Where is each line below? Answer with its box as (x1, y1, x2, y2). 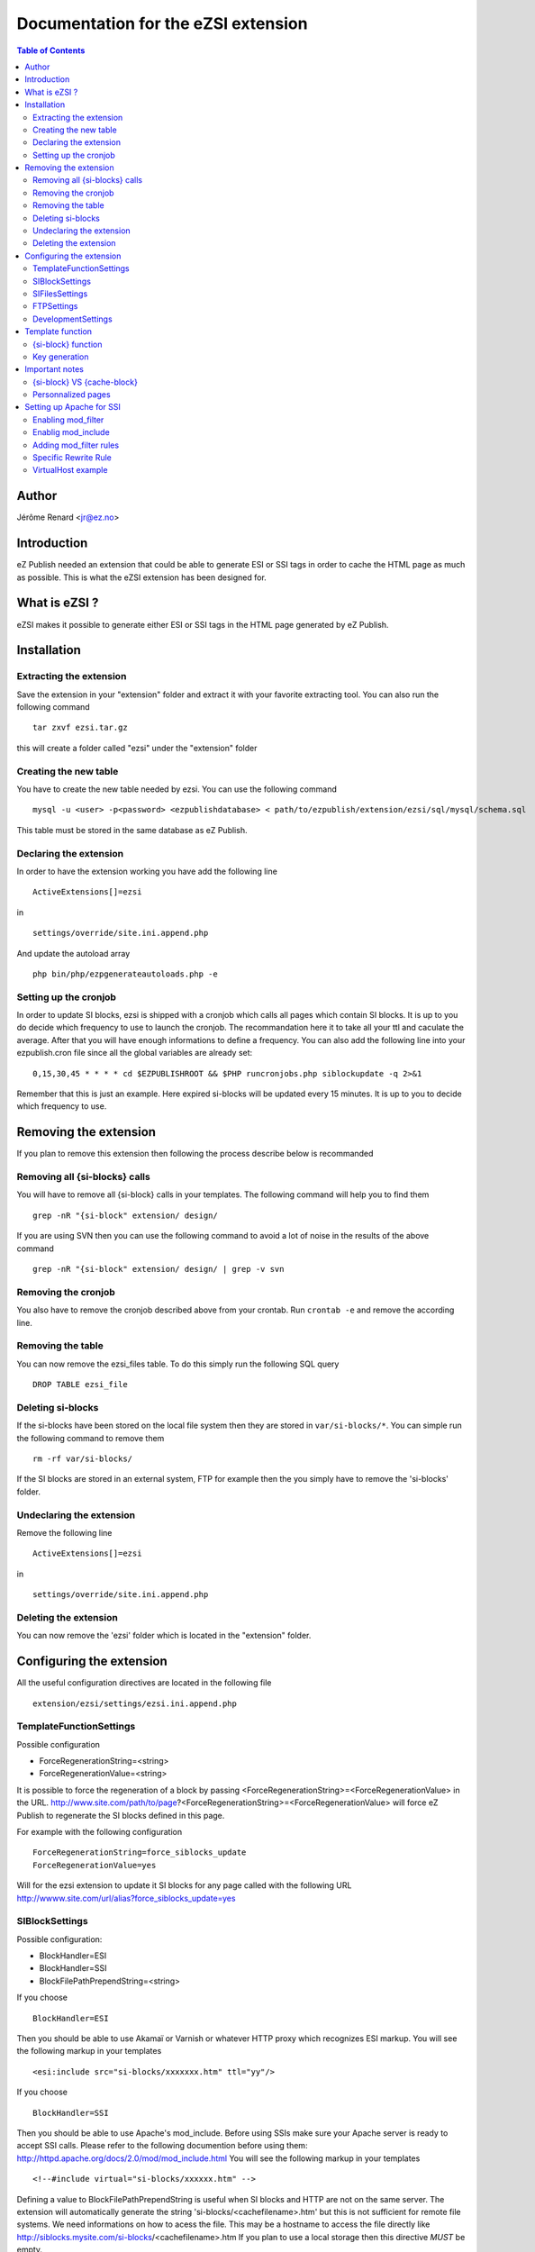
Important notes (24, 364, 85, 375)
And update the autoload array (16, 948, 131, 958)
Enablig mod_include (32, 427, 110, 438)
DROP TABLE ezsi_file (32, 1379, 128, 1390)
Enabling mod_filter (32, 414, 104, 425)
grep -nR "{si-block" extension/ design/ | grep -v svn (32, 1264, 285, 1274)
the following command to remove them (16, 1432, 165, 1443)
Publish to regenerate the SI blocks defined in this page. (16, 1810, 225, 1821)
